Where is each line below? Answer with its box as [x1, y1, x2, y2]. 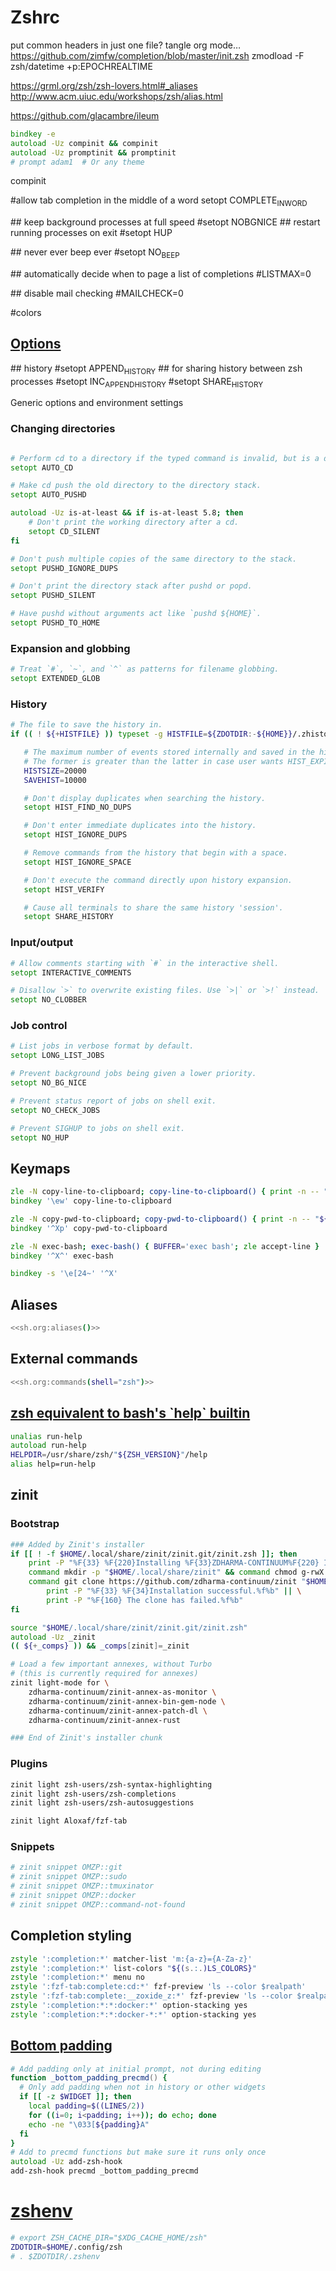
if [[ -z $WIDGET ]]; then [19, 2092, 132, 2102]
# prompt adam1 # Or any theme [10, 157, 145, 167]
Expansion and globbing [10, 641, 131, 655]
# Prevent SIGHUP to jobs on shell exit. [10, 1123, 186, 1133]
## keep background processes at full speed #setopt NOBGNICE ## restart [10, 216, 321, 228]
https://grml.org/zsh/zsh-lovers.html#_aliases [10, 79, 198, 91]
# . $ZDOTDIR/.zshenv [10, 2251, 101, 2261]
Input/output [10, 936, 74, 950]
